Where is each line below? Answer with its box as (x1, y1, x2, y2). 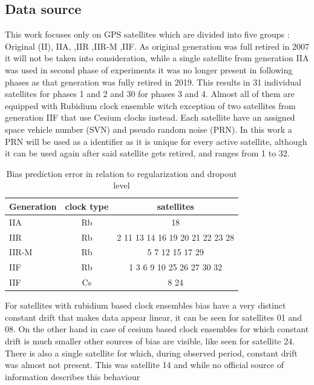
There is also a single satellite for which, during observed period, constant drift (5, 346, 298, 359)
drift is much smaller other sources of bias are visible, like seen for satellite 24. (5, 335, 295, 347)
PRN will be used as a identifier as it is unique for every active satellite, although (5, 135, 307, 147)
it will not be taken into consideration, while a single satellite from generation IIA (5, 52, 309, 64)
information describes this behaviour (5, 370, 140, 383)
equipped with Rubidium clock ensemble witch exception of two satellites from (5, 99, 296, 112)
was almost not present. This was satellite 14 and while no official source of (5, 358, 284, 371)
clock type (65, 199, 109, 212)
